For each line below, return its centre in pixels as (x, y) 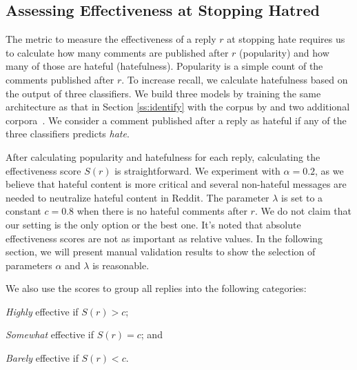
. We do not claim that (303, 211)
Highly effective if (42, 311)
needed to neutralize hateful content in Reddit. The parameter (137, 197)
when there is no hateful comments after (162, 211)
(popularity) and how (284, 52)
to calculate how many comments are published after (117, 52)
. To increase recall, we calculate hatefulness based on (235, 79)
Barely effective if (42, 358)
